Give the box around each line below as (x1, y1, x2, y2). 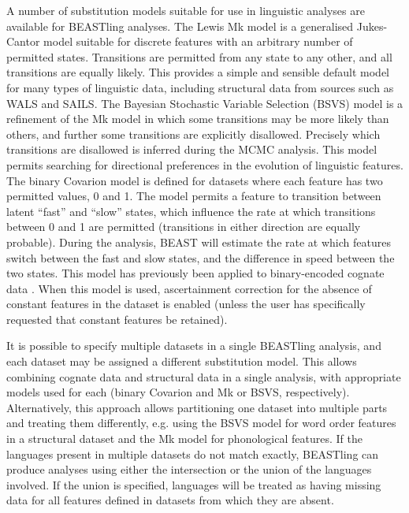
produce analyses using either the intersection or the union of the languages (6, 461, 372, 478)
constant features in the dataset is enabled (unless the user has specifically (6, 296, 366, 312)
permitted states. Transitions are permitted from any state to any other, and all (6, 48, 392, 65)
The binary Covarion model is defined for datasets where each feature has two (6, 172, 383, 188)
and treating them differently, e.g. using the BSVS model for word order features (6, 414, 396, 431)
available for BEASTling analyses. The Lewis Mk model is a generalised (6, 17, 354, 34)
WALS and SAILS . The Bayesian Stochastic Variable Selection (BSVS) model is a (6, 95, 403, 111)
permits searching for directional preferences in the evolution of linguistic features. (6, 156, 403, 173)
